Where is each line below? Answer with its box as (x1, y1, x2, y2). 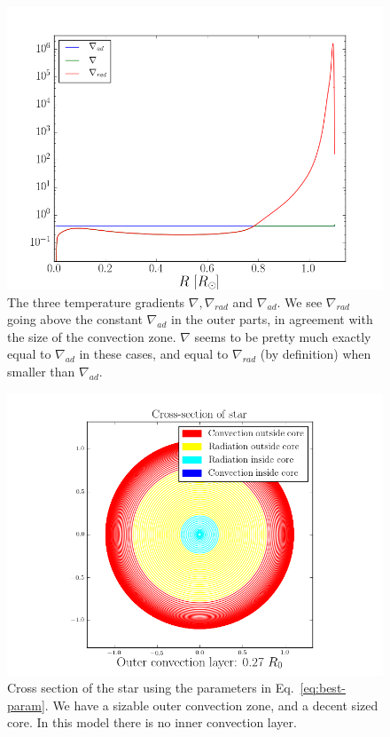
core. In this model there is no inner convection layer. (7, 713, 297, 732)
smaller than (7, 361, 75, 380)
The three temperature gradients (7, 292, 185, 311)
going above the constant (7, 310, 143, 329)
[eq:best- (300, 678, 346, 697)
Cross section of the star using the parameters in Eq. (7, 678, 294, 697)
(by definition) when (260, 345, 371, 363)
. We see (277, 292, 323, 311)
